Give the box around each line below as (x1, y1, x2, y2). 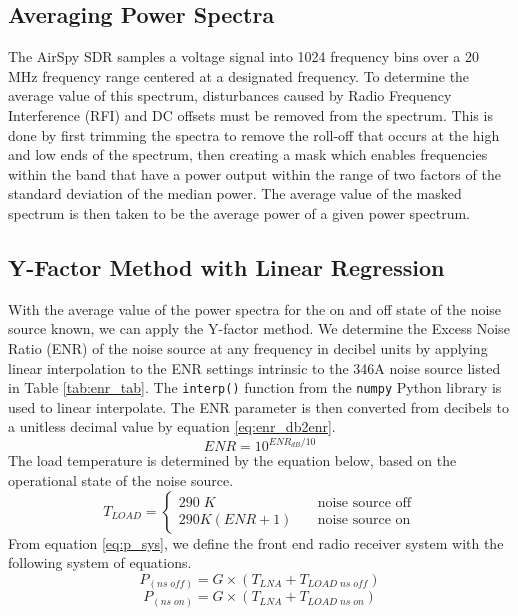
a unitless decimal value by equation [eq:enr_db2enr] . (8, 416, 336, 437)
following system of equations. (8, 552, 192, 573)
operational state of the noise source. (8, 470, 234, 491)
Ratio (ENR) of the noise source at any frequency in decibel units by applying (8, 337, 488, 358)
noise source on (317, 512, 411, 527)
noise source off (317, 495, 412, 510)
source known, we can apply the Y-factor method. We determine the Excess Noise (8, 318, 510, 339)
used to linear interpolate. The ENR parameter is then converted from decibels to (8, 396, 509, 417)
